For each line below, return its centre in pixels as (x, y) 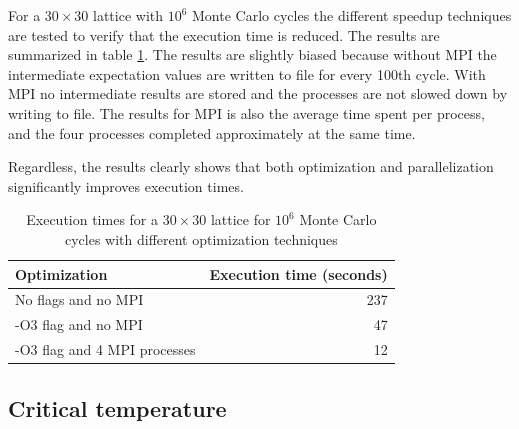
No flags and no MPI (79, 299)
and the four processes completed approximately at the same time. (212, 132)
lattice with (128, 15)
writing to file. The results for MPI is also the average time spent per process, (246, 112)
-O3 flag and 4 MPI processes (105, 349)
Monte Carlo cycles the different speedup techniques (352, 15)
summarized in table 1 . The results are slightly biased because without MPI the (252, 54)
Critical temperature (117, 407)
